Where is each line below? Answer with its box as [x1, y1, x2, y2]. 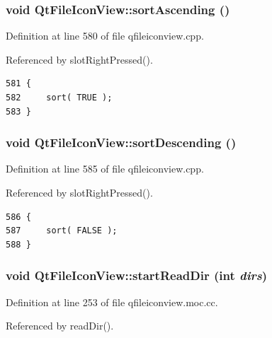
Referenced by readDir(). [6, 318, 114, 333]
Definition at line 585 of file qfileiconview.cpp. [6, 161, 204, 176]
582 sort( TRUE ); [6, 93, 113, 103]
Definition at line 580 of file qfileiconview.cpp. [6, 28, 204, 43]
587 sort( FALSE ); [6, 226, 118, 236]
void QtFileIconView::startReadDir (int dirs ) [6, 267, 267, 284]
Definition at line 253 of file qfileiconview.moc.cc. [6, 294, 218, 309]
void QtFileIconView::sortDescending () [6, 134, 237, 151]
